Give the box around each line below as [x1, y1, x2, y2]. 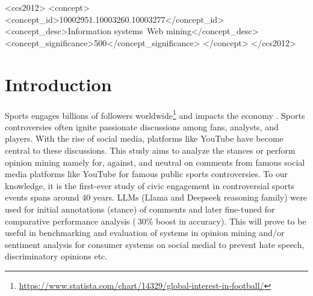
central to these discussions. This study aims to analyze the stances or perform [5, 143, 296, 156]
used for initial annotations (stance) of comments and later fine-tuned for [5, 202, 275, 215]
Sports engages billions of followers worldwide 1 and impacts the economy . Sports [5, 107, 305, 121]
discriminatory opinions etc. [5, 250, 108, 262]
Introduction [5, 71, 112, 96]
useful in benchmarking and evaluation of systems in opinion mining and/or [5, 226, 285, 239]
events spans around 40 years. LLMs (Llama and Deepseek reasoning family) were [5, 191, 307, 204]
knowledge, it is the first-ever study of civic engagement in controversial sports [5, 179, 294, 192]
